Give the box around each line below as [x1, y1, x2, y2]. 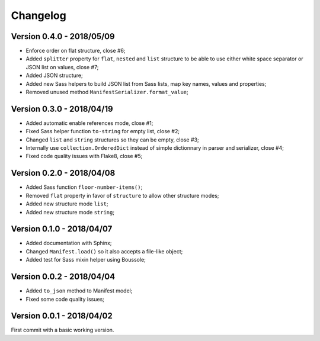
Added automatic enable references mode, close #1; [25, 119, 153, 127]
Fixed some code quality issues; [25, 295, 105, 303]
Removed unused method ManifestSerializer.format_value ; [25, 89, 189, 96]
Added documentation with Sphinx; [25, 240, 112, 247]
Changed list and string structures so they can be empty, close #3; [25, 136, 199, 143]
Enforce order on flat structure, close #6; [25, 47, 126, 54]
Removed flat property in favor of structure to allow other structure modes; [25, 192, 219, 199]
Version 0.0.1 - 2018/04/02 [11, 311, 113, 321]
